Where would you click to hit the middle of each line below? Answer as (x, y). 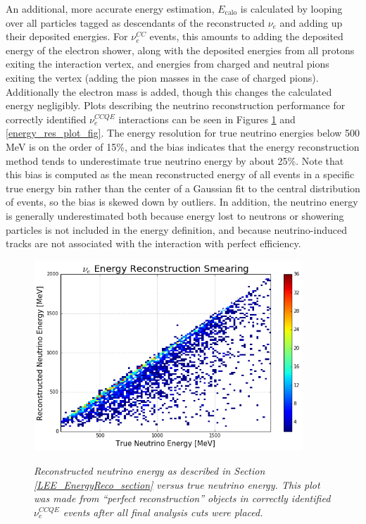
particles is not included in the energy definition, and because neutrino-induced (176, 229)
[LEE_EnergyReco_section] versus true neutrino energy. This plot (177, 484)
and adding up (311, 22)
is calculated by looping (291, 8)
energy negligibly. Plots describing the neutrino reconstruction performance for (176, 105)
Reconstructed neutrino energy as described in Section (150, 470)
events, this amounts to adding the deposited (246, 36)
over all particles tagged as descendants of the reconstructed (135, 22)
